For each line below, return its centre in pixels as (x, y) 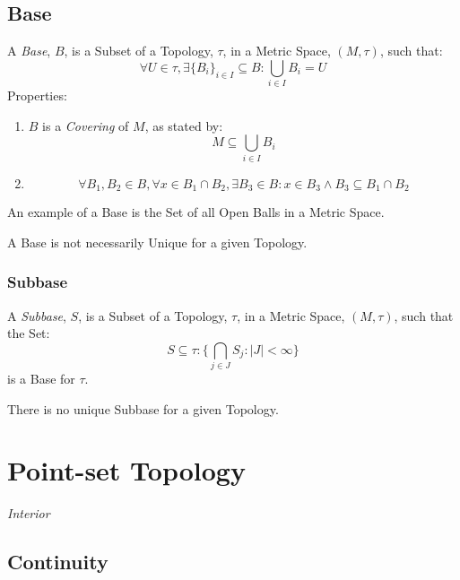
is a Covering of (86, 125)
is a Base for (41, 379)
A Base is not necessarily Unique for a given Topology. (157, 242)
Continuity (58, 562)
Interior (29, 513)
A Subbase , (37, 315)
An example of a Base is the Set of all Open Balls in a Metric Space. (196, 212)
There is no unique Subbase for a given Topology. (143, 408)
